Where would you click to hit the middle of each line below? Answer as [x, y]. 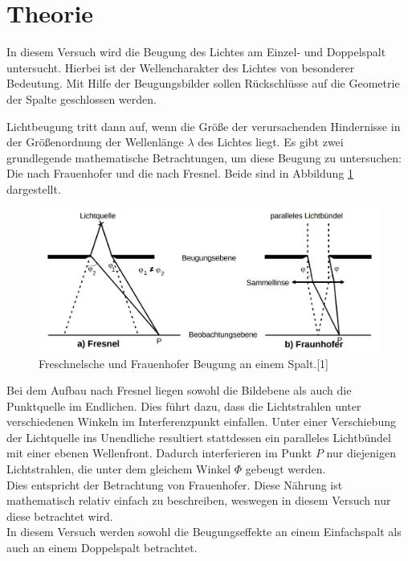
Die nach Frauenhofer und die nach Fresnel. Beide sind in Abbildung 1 [180, 173]
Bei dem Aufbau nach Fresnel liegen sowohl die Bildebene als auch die [179, 390]
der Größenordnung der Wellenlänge [95, 142]
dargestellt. [34, 188]
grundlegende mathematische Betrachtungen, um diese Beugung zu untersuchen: [204, 157]
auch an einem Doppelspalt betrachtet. [102, 548]
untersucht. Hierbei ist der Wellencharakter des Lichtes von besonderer [181, 67]
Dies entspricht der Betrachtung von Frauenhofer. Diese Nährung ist [175, 484]
